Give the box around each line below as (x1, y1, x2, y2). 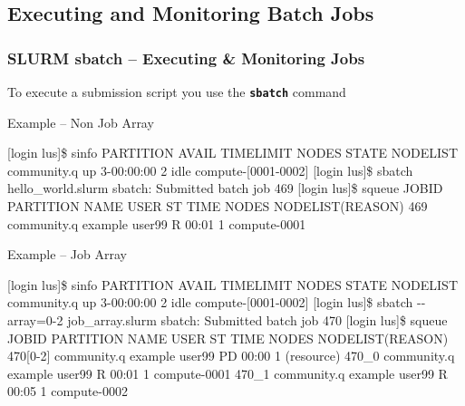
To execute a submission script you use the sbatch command (7, 82, 346, 101)
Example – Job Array (7, 245, 127, 264)
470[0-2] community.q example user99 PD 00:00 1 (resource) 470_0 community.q (7, 346, 455, 365)
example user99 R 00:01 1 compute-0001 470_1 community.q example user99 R (7, 363, 448, 382)
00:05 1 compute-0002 (7, 382, 128, 401)
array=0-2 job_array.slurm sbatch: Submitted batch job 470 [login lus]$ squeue (7, 311, 448, 329)
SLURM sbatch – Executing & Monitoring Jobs (7, 46, 365, 69)
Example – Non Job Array (7, 112, 154, 131)
